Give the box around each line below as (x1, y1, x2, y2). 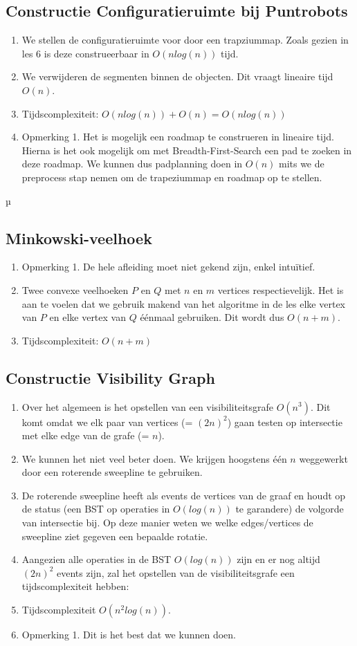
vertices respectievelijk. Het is (217, 282, 344, 297)
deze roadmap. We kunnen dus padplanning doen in (21, 156, 243, 171)
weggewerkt (299, 451, 348, 465)
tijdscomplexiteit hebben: (21, 579, 129, 593)
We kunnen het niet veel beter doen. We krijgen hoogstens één (21, 451, 287, 465)
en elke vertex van (49, 310, 126, 324)
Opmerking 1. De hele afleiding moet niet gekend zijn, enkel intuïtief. (21, 259, 315, 274)
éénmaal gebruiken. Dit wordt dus (140, 310, 284, 324)
